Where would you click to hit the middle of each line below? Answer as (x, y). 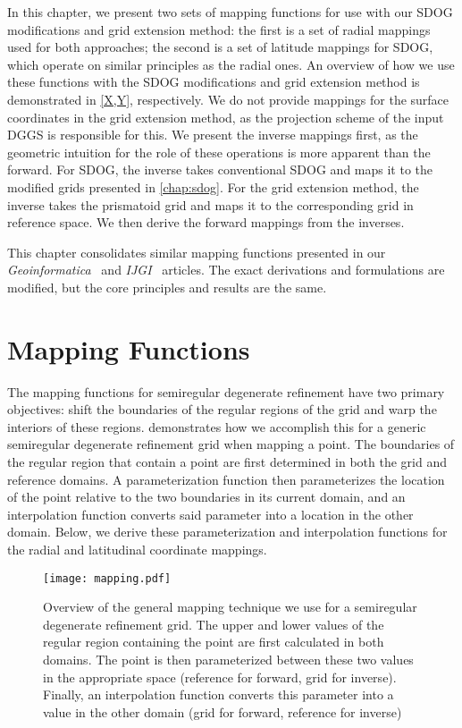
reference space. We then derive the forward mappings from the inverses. (206, 222)
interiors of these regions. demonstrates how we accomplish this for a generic (217, 426)
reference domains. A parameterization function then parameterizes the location (226, 479)
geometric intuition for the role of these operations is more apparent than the (219, 152)
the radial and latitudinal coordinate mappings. (137, 549)
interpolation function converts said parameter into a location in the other (210, 514)
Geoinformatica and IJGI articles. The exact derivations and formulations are (226, 270)
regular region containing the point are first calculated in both (214, 642)
